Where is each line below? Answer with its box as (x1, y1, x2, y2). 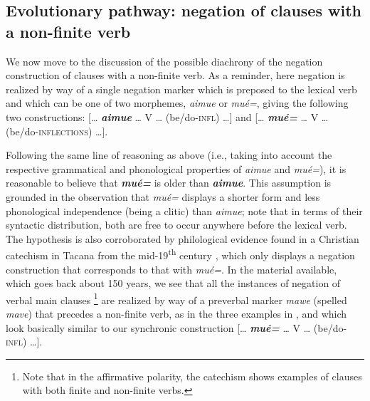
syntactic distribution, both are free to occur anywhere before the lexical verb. (6, 217, 347, 232)
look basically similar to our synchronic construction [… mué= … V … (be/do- (6, 320, 347, 335)
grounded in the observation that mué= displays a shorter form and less (6, 189, 320, 204)
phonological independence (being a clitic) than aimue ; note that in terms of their (6, 203, 363, 218)
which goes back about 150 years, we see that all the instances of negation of (6, 276, 341, 291)
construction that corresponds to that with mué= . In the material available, (6, 261, 337, 276)
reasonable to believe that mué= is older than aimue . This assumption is (6, 175, 332, 190)
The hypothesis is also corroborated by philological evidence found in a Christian (6, 231, 359, 246)
